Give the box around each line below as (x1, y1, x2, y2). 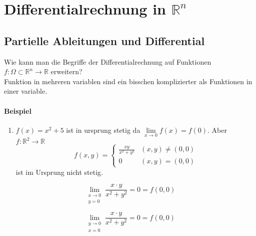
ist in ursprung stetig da (66, 124, 140, 135)
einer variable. (4, 86, 47, 96)
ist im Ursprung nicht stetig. (15, 166, 103, 177)
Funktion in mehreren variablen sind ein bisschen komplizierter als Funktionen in (4, 76, 252, 86)
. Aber (207, 124, 227, 135)
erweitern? (50, 66, 82, 77)
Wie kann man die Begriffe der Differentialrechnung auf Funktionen (4, 56, 211, 67)
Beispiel (4, 105, 31, 116)
